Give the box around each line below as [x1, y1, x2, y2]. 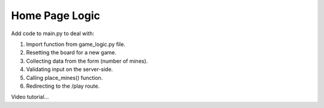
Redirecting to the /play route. [26, 82, 100, 90]
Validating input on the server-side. [26, 66, 113, 73]
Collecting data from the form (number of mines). [26, 57, 148, 64]
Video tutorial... [11, 93, 49, 101]
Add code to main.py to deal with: [11, 30, 95, 37]
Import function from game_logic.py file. [26, 41, 125, 48]
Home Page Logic [11, 9, 100, 22]
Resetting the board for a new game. [26, 49, 116, 56]
